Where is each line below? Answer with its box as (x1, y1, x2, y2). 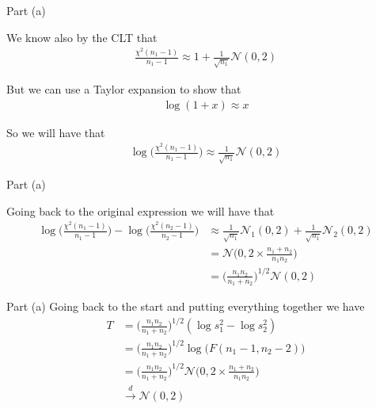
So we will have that (6, 124, 105, 140)
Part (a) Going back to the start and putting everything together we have (6, 298, 365, 315)
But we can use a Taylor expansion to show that (6, 81, 241, 97)
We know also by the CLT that (6, 29, 158, 45)
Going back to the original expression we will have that (6, 202, 275, 219)
